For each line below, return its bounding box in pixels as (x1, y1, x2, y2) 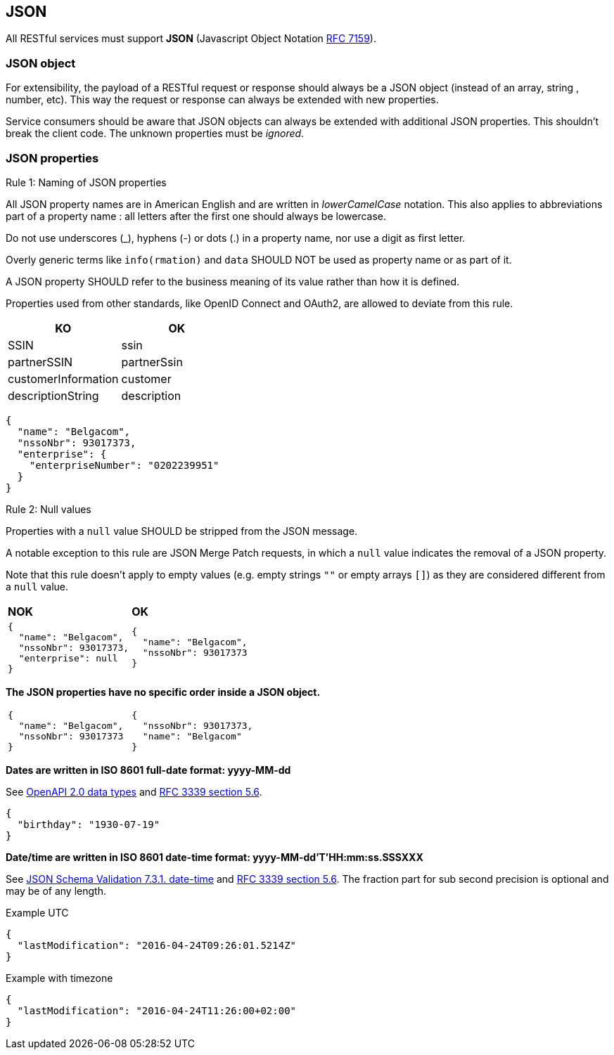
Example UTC (6, 906, 69, 919)
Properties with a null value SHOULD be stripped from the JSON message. (6, 524, 358, 537)
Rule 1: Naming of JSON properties (6, 176, 167, 188)
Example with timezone (6, 971, 113, 984)
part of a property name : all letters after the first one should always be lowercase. (6, 209, 387, 222)
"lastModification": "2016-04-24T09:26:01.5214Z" (17, 939, 297, 951)
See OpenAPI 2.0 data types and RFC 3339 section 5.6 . (6, 785, 262, 798)
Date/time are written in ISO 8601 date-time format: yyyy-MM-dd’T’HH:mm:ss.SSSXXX (6, 850, 423, 863)
